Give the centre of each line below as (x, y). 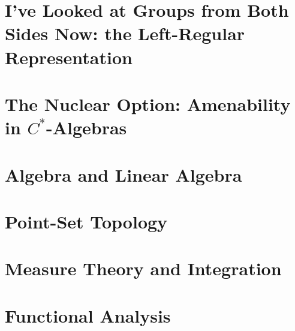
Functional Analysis (88, 315)
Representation (69, 57)
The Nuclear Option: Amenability (148, 103)
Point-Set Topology (86, 221)
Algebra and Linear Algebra (124, 174)
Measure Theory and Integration (143, 268)
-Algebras (86, 127)
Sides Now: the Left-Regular (125, 33)
